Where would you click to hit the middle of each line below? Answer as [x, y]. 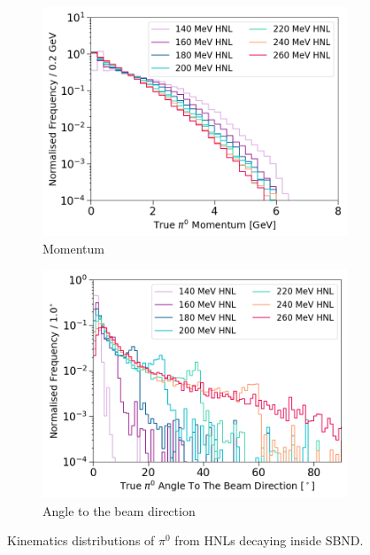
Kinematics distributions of [81, 540]
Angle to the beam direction [119, 510]
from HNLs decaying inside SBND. [269, 540]
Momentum [73, 248]
